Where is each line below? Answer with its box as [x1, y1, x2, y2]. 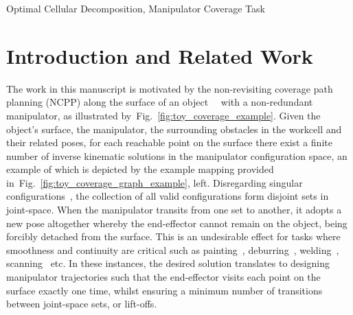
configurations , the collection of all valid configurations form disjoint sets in [6, 189, 329, 203]
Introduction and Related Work [6, 41, 313, 69]
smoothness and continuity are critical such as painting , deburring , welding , [6, 242, 339, 257]
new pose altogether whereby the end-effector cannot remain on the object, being [6, 215, 348, 230]
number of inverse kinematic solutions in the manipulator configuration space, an [6, 148, 348, 163]
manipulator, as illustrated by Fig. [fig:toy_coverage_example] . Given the [6, 108, 321, 122]
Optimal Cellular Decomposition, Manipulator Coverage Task [6, 1, 265, 15]
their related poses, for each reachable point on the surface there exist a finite [6, 135, 332, 150]
